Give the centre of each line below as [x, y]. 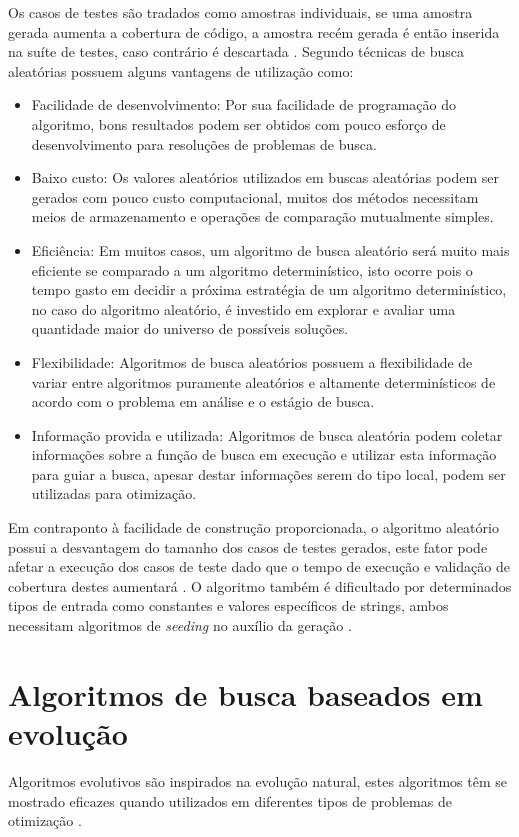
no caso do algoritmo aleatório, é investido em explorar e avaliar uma [243, 308]
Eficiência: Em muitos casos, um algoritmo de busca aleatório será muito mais [270, 249]
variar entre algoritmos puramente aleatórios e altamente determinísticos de [263, 381]
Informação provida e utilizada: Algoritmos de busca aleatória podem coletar [267, 434]
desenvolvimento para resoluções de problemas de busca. [204, 143]
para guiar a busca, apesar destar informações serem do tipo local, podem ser [268, 473]
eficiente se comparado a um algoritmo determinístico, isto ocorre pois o [252, 269]
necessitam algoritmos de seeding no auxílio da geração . [180, 625]
